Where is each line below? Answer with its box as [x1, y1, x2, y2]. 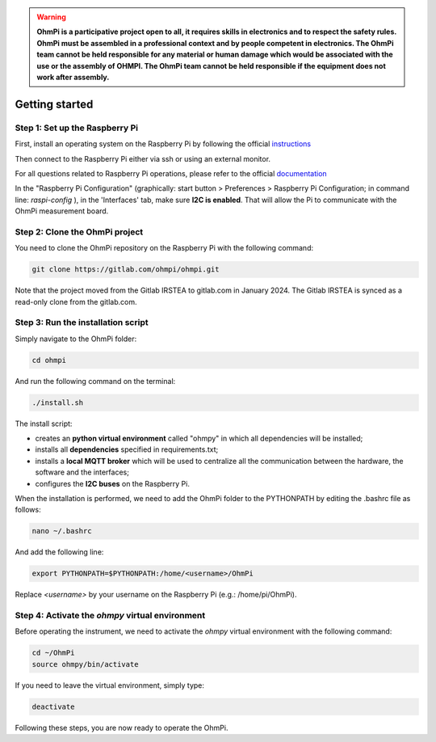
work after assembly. [36, 72, 110, 82]
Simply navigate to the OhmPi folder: [15, 334, 137, 344]
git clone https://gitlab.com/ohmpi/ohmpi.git [31, 265, 220, 274]
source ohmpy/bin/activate [31, 660, 139, 668]
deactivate [31, 702, 75, 711]
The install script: [15, 419, 73, 428]
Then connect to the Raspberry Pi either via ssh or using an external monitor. [15, 154, 270, 163]
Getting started [15, 97, 94, 111]
